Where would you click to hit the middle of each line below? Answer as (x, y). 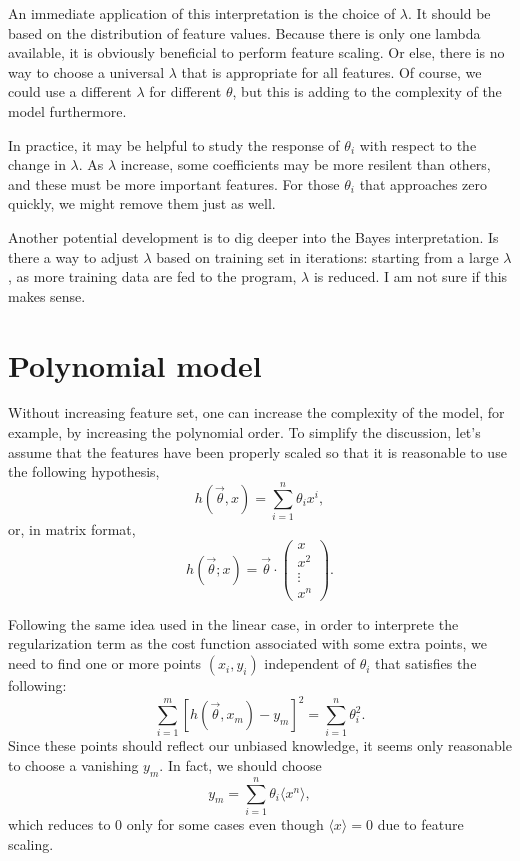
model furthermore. (67, 110)
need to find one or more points (105, 663)
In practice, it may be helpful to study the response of (174, 144)
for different (185, 91)
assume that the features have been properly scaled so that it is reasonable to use (257, 451)
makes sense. (47, 295)
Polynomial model (135, 364)
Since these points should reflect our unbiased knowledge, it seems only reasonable (260, 745)
